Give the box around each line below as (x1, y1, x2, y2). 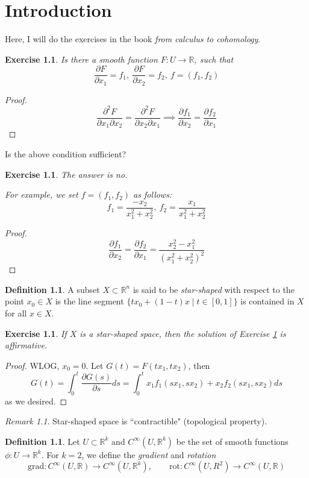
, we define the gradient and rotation (81, 448, 216, 461)
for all (5, 306, 27, 319)
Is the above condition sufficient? (5, 148, 126, 160)
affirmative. (5, 339, 48, 351)
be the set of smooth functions (176, 435, 289, 447)
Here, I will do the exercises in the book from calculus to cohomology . (5, 33, 261, 45)
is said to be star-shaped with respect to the (133, 283, 295, 295)
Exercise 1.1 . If (5, 327, 67, 339)
